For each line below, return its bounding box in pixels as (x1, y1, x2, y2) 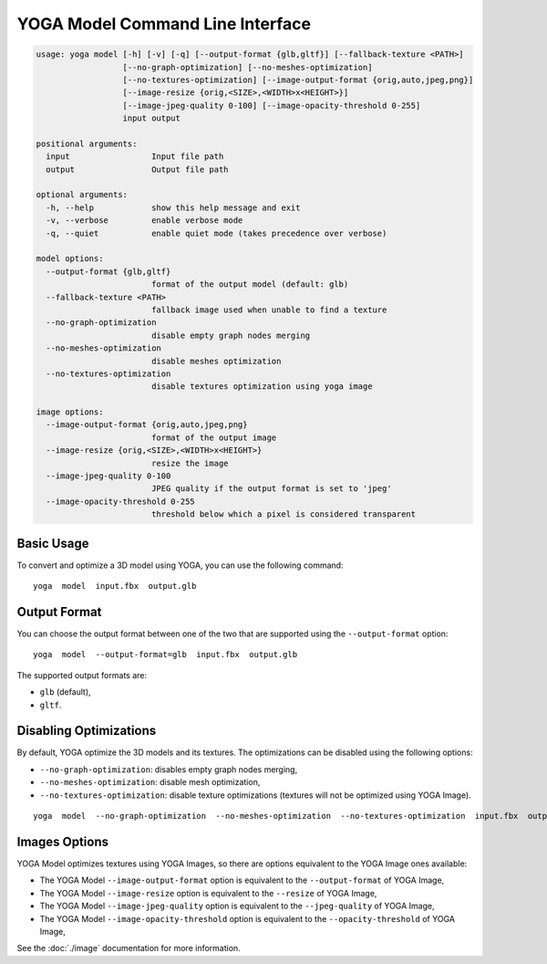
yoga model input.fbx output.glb (33, 581, 197, 592)
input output (122, 113, 181, 123)
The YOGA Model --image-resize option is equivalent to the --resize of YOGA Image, (39, 887, 377, 898)
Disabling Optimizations (16, 723, 157, 739)
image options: (36, 407, 104, 417)
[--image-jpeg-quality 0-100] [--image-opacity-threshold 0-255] (122, 100, 421, 110)
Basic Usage (16, 535, 89, 551)
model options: (36, 254, 104, 264)
